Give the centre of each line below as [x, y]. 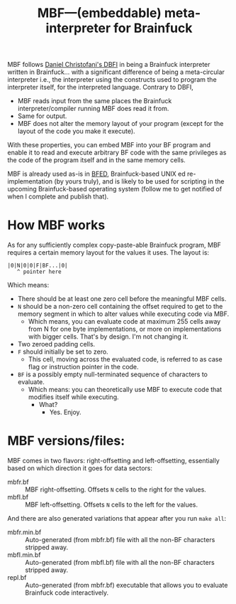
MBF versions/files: [66, 441]
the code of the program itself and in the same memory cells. [96, 160]
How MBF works [56, 225]
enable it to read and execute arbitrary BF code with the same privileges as [117, 153]
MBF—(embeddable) [99, 13]
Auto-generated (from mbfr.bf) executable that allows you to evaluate [127, 586]
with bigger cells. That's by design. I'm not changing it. [108, 337]
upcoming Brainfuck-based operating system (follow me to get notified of [115, 189]
